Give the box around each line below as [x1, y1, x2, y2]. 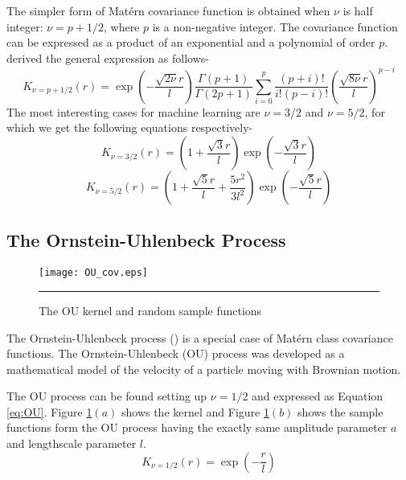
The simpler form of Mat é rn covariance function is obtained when [6, 2, 330, 18]
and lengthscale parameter [6, 435, 137, 452]
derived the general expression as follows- [6, 49, 210, 66]
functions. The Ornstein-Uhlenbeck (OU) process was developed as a [6, 345, 345, 362]
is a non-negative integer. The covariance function [152, 18, 398, 35]
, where [103, 18, 140, 35]
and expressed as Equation [252, 388, 383, 404]
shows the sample [297, 403, 383, 420]
